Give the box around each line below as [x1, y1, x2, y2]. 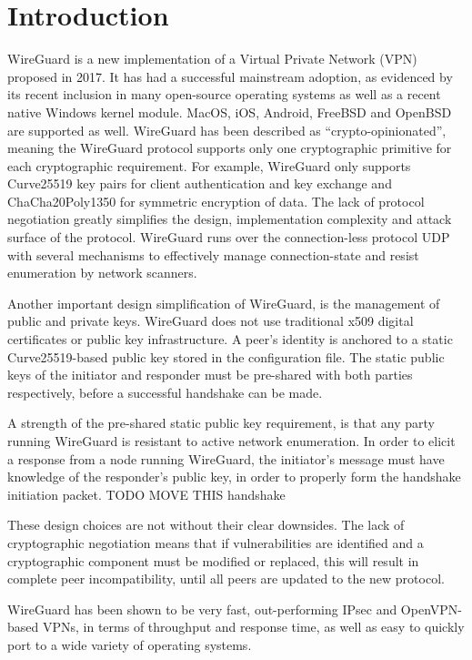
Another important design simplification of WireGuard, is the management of [7, 293, 440, 312]
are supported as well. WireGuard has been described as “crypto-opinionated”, [7, 120, 447, 139]
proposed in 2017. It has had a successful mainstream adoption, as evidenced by [7, 66, 453, 86]
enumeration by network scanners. [7, 263, 197, 282]
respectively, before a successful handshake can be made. [7, 382, 323, 401]
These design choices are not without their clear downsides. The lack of [7, 515, 405, 534]
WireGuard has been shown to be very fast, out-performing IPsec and [7, 599, 397, 618]
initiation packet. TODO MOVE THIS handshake [7, 484, 286, 503]
